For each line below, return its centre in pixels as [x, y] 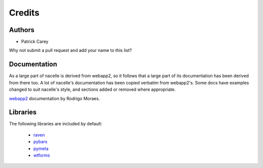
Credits [24, 13]
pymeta [41, 149]
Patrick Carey [35, 42]
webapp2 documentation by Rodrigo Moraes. [54, 98]
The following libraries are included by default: [56, 124]
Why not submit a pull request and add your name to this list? [70, 50]
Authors [22, 30]
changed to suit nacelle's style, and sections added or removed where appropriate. [92, 89]
